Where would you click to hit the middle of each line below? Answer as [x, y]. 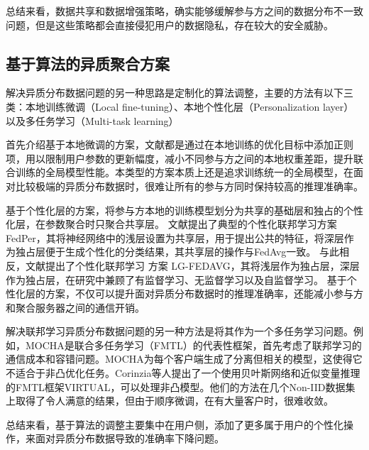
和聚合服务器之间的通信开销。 [75, 307]
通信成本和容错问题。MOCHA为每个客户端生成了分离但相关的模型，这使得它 [184, 359]
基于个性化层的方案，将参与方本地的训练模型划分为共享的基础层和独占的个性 [184, 210]
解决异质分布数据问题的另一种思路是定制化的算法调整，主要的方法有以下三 [180, 93]
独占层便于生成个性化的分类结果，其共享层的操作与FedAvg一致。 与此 [177, 252]
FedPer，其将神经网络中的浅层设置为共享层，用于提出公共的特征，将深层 [175, 237]
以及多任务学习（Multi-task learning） [92, 120]
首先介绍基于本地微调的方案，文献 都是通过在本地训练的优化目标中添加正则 [180, 144]
